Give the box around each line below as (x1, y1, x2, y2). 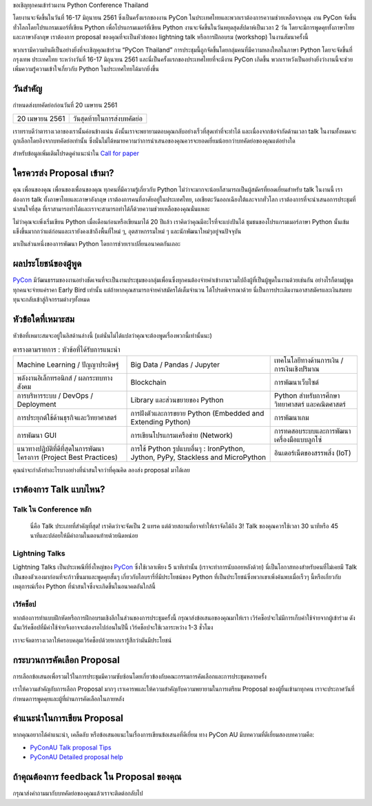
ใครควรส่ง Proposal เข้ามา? (12, 168, 114, 179)
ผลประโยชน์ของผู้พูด (12, 258, 82, 270)
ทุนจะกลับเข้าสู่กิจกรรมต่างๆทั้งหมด (12, 295, 90, 303)
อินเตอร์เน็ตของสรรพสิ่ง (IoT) (274, 448, 351, 458)
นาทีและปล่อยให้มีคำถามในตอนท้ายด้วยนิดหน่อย (30, 532, 138, 539)
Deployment (17, 399, 56, 409)
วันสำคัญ (12, 83, 43, 94)
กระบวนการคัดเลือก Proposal (12, 654, 120, 665)
